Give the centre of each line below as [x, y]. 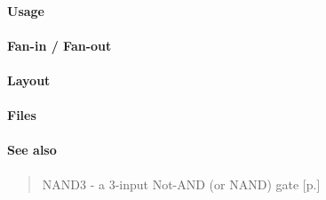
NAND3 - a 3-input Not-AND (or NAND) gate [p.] [181, 184]
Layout [29, 80]
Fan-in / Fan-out [60, 45]
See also [32, 150]
